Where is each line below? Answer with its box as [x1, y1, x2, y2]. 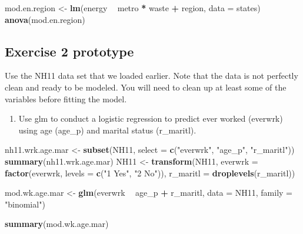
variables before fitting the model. [5, 92, 127, 105]
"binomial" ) [5, 198, 45, 210]
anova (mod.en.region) [5, 13, 85, 25]
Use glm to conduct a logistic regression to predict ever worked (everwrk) [18, 112, 283, 125]
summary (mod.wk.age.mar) [5, 218, 109, 230]
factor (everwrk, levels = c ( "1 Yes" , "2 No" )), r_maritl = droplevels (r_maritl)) [5, 166, 295, 179]
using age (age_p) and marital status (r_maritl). [18, 123, 197, 136]
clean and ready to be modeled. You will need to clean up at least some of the [5, 81, 287, 93]
